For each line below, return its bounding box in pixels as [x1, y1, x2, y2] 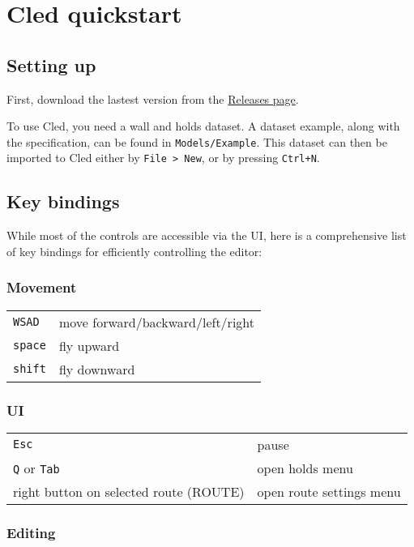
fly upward [58, 335, 120, 355]
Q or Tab [13, 458, 60, 477]
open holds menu [257, 458, 353, 477]
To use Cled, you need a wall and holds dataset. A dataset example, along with [6, 118, 400, 135]
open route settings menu [257, 481, 401, 501]
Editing [6, 522, 56, 542]
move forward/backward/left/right [58, 312, 255, 331]
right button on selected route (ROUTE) [13, 481, 245, 501]
